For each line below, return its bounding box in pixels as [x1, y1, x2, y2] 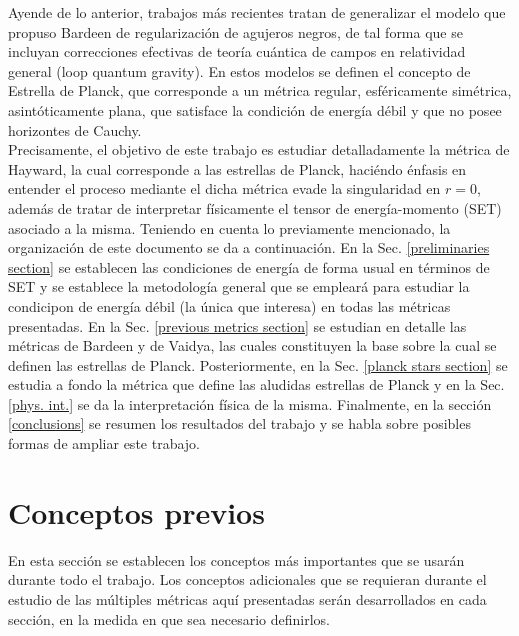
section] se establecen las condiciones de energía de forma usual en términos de [8, 256, 490, 277]
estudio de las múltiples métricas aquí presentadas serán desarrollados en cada [8, 588, 487, 609]
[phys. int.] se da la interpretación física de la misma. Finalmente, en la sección [8, 393, 492, 414]
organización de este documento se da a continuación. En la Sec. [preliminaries [8, 237, 490, 258]
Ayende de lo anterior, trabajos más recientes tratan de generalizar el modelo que [8, 2, 506, 22]
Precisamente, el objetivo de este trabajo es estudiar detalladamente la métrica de [8, 139, 510, 160]
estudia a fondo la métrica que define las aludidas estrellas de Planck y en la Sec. [8, 374, 505, 395]
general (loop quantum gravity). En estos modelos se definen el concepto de [8, 60, 471, 81]
